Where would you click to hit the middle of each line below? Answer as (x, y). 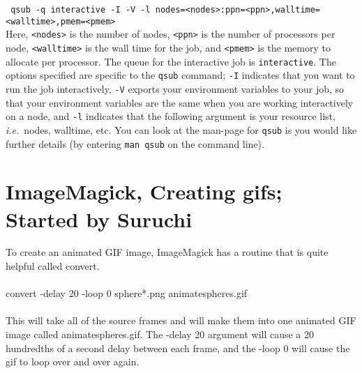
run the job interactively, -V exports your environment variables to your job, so (175, 88)
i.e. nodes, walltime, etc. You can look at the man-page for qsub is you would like (181, 129)
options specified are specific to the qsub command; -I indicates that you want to (180, 75)
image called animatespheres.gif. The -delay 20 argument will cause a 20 (160, 334)
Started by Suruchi (99, 219)
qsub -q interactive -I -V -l (81, 10)
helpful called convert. (53, 266)
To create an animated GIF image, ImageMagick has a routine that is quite (167, 252)
